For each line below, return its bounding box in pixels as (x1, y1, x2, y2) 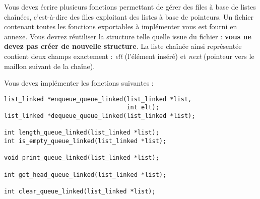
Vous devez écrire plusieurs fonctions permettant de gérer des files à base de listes (4, 2, 256, 12)
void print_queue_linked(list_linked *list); (4, 154, 159, 162)
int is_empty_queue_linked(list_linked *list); (4, 138, 167, 145)
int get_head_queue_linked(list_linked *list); (4, 171, 167, 178)
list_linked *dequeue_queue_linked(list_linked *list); (4, 112, 196, 120)
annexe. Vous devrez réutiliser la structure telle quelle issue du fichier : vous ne (4, 31, 251, 41)
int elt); (126, 104, 159, 111)
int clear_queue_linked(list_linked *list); (4, 187, 156, 195)
